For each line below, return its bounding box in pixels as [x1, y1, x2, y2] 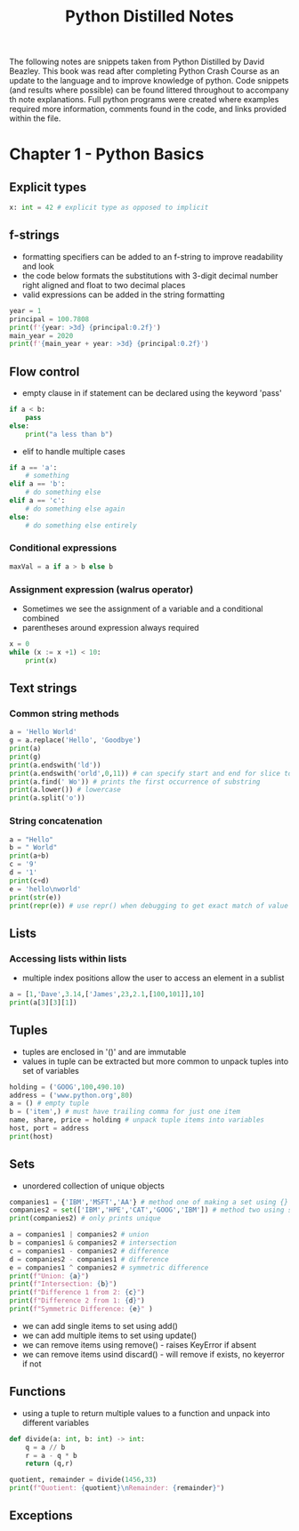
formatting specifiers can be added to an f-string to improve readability [21, 251, 283, 262]
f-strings [9, 228, 60, 243]
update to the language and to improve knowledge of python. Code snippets [9, 76, 289, 86]
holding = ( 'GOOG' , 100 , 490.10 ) [9, 1083, 125, 1092]
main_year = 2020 [9, 331, 74, 340]
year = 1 [9, 306, 42, 315]
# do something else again [25, 504, 125, 513]
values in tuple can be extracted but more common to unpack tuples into [21, 1056, 289, 1067]
